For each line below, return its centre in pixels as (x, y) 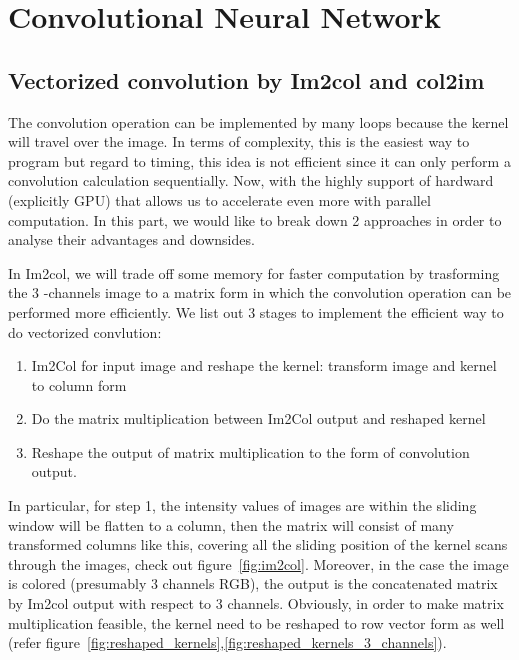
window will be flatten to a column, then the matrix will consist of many (231, 524)
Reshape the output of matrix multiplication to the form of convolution (250, 451)
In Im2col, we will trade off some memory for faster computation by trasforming (254, 272)
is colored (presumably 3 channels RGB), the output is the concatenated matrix (253, 583)
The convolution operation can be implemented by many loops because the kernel (258, 121)
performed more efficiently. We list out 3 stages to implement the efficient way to (256, 311)
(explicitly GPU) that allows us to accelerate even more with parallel (219, 199)
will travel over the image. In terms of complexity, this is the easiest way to (239, 141)
